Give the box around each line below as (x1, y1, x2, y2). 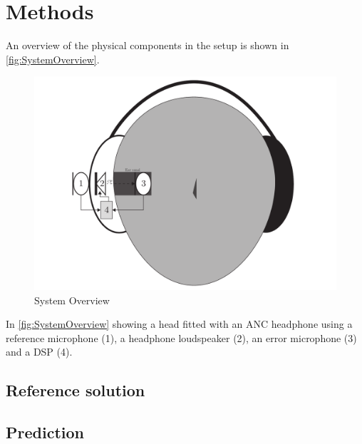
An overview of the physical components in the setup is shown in (6, 38, 289, 53)
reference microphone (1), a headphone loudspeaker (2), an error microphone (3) (6, 330, 357, 345)
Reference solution (6, 379, 145, 401)
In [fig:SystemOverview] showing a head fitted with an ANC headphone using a (6, 316, 353, 331)
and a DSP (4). (6, 344, 73, 359)
